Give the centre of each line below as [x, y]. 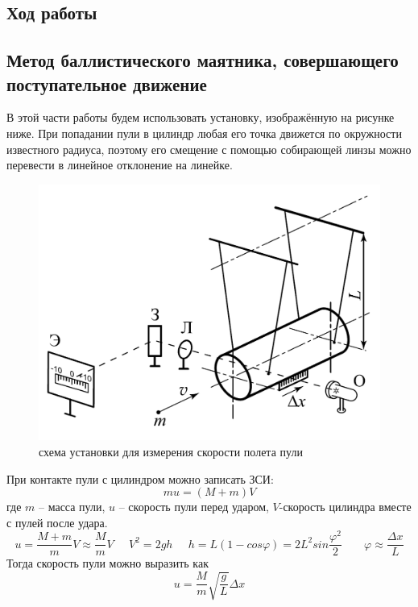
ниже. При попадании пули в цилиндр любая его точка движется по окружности [204, 133]
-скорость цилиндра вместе [345, 507]
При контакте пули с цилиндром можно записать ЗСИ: [140, 478]
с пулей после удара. [57, 522]
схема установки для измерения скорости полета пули [171, 451]
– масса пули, [72, 507]
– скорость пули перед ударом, [194, 507]
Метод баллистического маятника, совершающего [203, 60]
